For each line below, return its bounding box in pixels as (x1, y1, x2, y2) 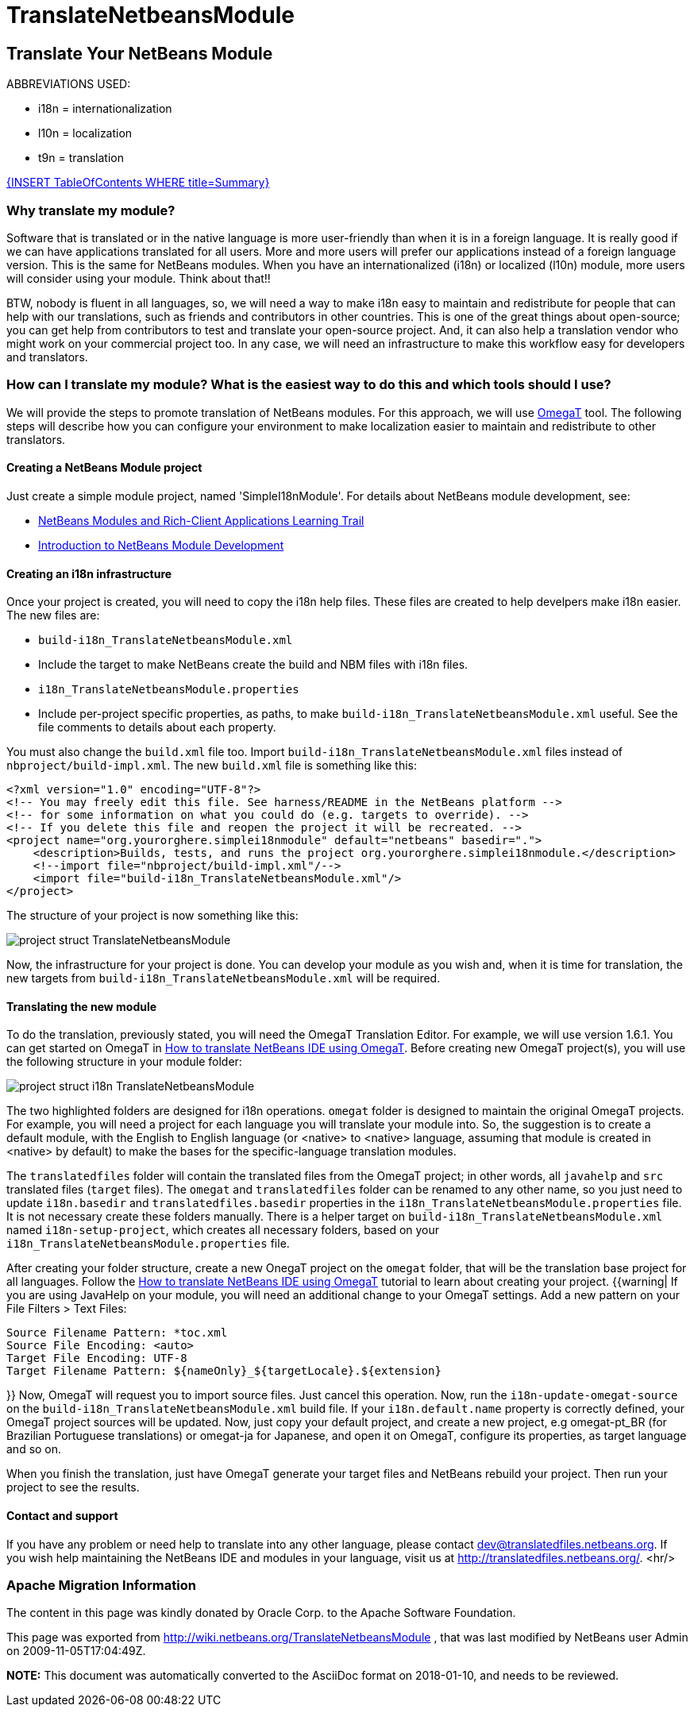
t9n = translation (38, 151, 124, 165)
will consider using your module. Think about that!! (6, 271, 271, 285)
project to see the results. (6, 1480, 140, 1495)
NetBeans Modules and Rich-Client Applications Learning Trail (38, 513, 364, 527)
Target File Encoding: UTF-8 (6, 1352, 187, 1365)
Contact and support (6, 1508, 118, 1522)
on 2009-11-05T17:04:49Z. (6, 1644, 146, 1658)
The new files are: (6, 608, 100, 623)
